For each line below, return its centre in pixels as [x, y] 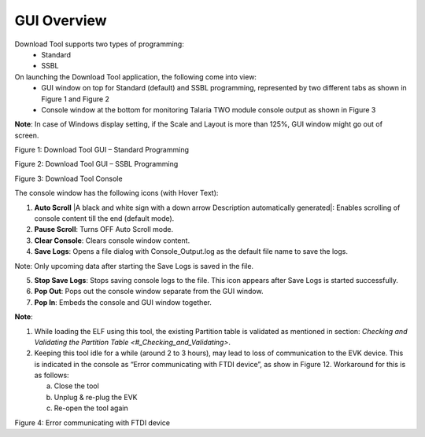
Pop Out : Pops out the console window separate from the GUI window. [149, 292]
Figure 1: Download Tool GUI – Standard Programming [102, 150]
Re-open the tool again [91, 408]
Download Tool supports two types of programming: [99, 44]
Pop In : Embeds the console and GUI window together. [123, 302]
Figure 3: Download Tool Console [68, 178]
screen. [27, 135]
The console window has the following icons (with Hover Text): [116, 193]
